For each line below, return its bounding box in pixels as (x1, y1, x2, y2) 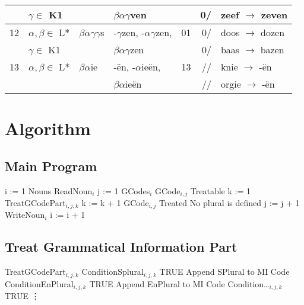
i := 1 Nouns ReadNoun (5, 184, 93, 197)
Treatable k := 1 (190, 184, 251, 197)
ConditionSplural (81, 265, 144, 278)
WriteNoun (5, 208, 45, 221)
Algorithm (5, 116, 91, 140)
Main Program (5, 156, 97, 175)
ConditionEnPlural (5, 277, 74, 290)
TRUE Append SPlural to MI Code (159, 265, 290, 278)
